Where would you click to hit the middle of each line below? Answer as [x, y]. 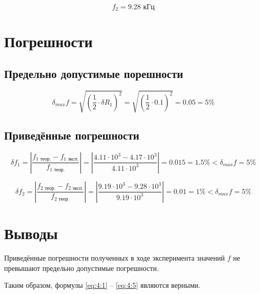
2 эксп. [76, 189]
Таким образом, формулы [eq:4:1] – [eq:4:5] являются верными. [102, 285]
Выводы [31, 233]
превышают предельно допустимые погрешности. [82, 268]
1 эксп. [71, 159]
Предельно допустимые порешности [94, 74]
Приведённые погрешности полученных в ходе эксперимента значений [115, 257]
